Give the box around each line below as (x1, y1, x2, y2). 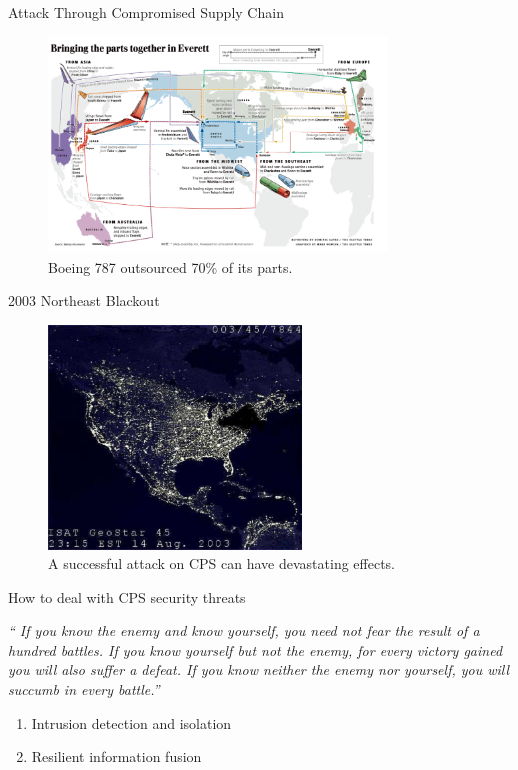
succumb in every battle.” (8, 679, 160, 700)
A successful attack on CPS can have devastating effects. (48, 553, 396, 574)
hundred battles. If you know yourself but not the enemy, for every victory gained (8, 639, 503, 660)
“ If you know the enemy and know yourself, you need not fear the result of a (8, 620, 480, 641)
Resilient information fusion (31, 746, 202, 767)
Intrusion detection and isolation (31, 712, 232, 733)
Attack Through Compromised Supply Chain (8, 2, 284, 22)
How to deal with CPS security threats (8, 586, 246, 607)
